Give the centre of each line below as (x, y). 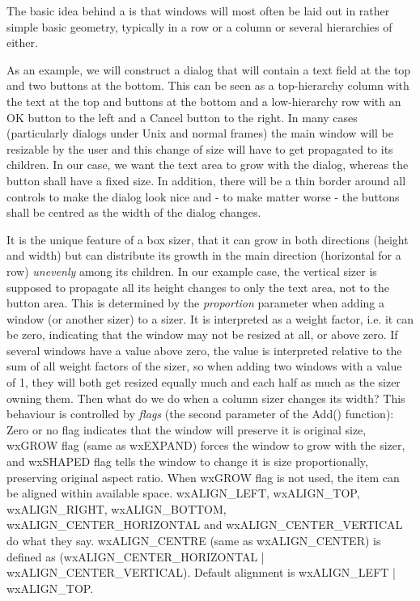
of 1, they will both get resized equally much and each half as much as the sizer (204, 382)
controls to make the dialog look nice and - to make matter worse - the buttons (203, 196)
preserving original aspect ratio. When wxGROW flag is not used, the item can (203, 477)
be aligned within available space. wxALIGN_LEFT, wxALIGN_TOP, (183, 493)
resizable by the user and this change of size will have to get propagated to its (200, 148)
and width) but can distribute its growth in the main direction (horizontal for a (204, 255)
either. (22, 42)
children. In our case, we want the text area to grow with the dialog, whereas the (208, 165)
